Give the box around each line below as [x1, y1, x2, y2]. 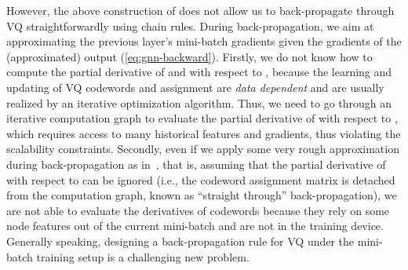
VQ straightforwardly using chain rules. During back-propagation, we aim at [6, 17, 374, 34]
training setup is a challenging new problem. [36, 248, 250, 265]
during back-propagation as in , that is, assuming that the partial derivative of [6, 155, 386, 172]
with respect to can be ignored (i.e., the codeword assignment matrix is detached [6, 171, 395, 188]
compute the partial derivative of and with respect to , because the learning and [6, 64, 392, 80]
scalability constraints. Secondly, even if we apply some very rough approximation [6, 140, 399, 157]
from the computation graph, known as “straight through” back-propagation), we [6, 187, 397, 203]
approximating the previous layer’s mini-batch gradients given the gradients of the [6, 33, 402, 49]
